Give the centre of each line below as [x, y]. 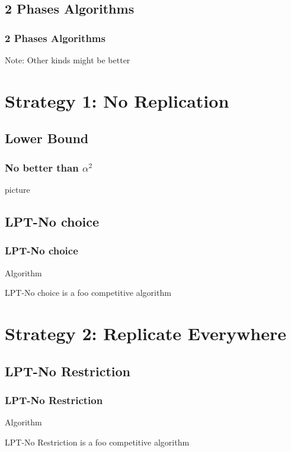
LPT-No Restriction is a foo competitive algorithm [97, 442]
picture [17, 189]
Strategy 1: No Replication [117, 100]
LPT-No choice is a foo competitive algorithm [88, 293]
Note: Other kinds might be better [68, 60]
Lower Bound [47, 138]
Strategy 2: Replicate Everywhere [146, 333]
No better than [42, 167]
